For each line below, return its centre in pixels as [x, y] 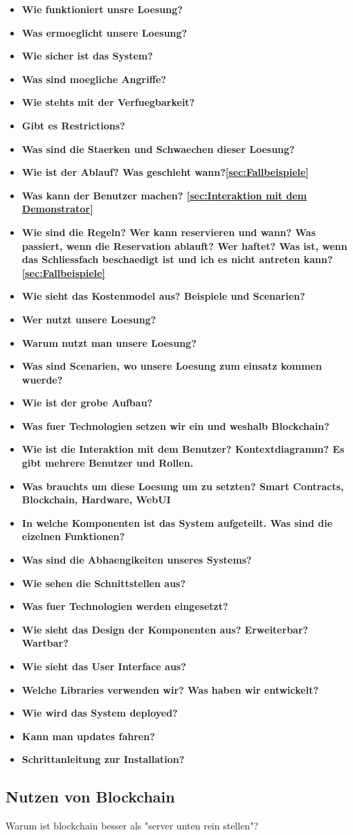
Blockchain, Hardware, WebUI [96, 500]
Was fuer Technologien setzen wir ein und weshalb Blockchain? [175, 425]
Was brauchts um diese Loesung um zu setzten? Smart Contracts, [183, 486]
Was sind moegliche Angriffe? [94, 79]
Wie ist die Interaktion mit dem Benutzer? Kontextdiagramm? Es [183, 449]
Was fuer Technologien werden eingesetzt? [125, 606]
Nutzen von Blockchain [90, 797]
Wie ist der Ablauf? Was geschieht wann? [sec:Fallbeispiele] [165, 172]
